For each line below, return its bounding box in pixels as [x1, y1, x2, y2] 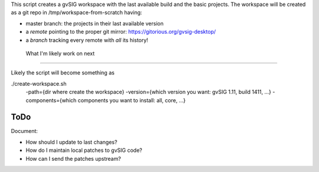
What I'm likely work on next [25, 50, 95, 57]
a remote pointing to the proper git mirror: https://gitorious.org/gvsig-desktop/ [25, 28, 216, 35]
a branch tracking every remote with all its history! [25, 36, 148, 44]
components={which [25, 96, 77, 103]
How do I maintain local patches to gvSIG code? [25, 147, 142, 154]
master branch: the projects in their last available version [25, 20, 164, 27]
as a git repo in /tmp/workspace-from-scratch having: [11, 9, 142, 16]
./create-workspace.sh [11, 80, 67, 87]
